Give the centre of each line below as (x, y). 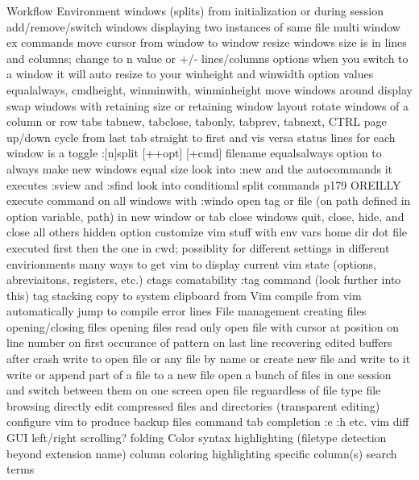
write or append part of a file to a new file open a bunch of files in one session (199, 374)
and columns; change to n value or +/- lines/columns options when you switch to (207, 58)
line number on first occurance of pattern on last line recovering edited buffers (199, 342)
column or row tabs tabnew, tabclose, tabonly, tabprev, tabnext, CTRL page (197, 121)
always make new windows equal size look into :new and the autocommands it (199, 168)
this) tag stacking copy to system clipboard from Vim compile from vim (184, 295)
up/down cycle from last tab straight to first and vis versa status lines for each (201, 137)
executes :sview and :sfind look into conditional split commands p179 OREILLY (204, 184)
